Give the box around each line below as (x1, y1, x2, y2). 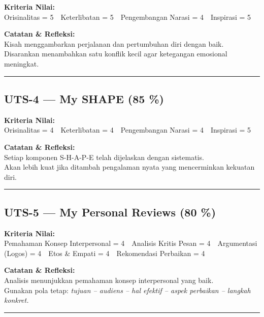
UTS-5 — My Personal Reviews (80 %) (4, 204, 216, 219)
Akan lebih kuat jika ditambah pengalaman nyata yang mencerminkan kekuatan (4, 162, 255, 172)
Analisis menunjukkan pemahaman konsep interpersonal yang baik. (4, 274, 214, 285)
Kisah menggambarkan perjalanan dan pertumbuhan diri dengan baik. (4, 38, 224, 49)
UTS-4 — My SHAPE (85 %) (4, 90, 164, 106)
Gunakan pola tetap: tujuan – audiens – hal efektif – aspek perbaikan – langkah (4, 284, 251, 295)
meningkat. (4, 58, 39, 69)
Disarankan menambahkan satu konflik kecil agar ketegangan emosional (4, 48, 227, 59)
